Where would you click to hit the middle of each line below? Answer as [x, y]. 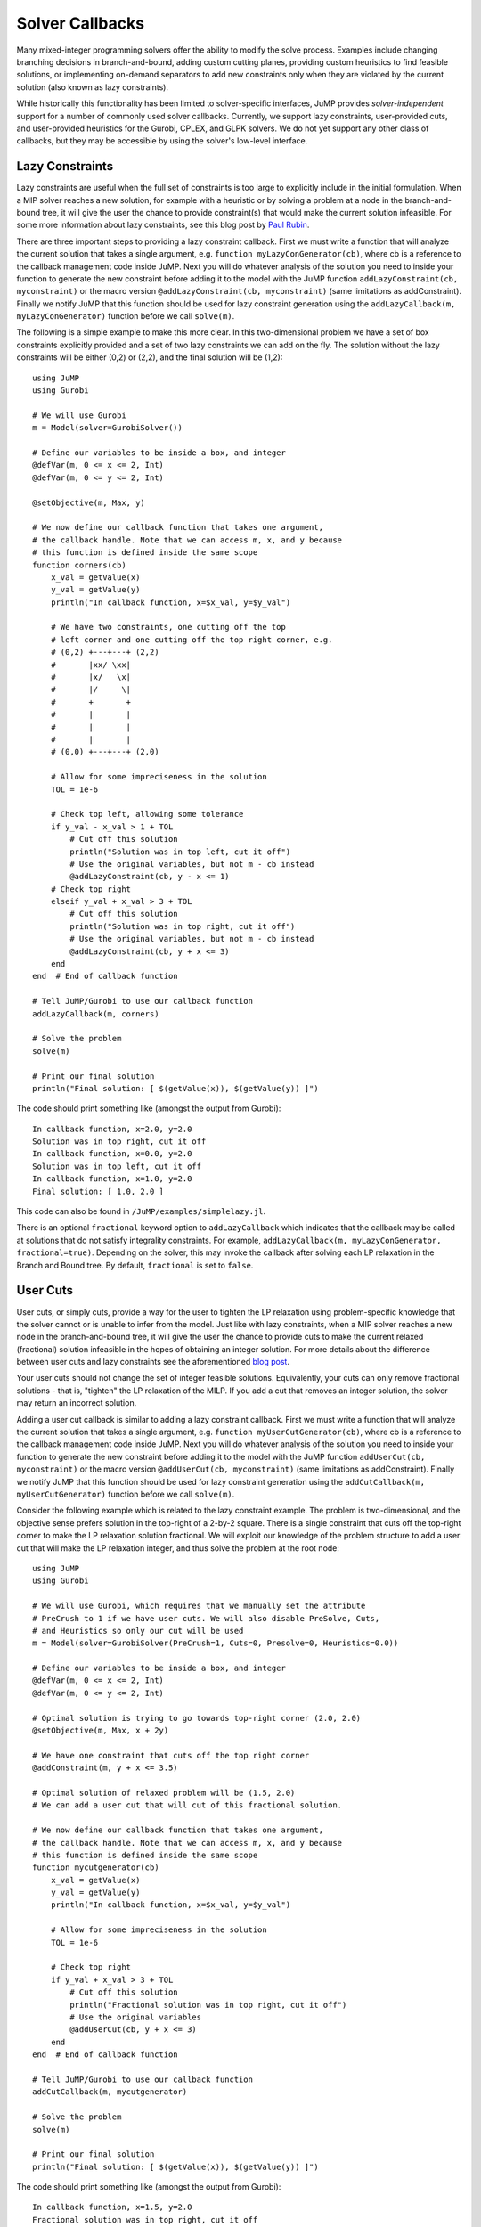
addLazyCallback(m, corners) [96, 1014]
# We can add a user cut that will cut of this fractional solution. [188, 1805]
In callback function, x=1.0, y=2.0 [112, 1179]
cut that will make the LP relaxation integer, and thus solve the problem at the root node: [178, 1548]
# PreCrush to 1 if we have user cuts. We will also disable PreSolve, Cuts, [206, 1618]
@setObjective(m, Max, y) [89, 502]
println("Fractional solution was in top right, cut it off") [208, 2005]
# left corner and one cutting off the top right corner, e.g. [192, 640]
